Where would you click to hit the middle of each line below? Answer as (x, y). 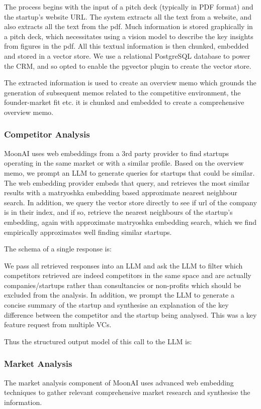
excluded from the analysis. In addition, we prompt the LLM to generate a (119, 295)
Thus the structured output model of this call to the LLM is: (98, 341)
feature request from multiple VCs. (58, 324)
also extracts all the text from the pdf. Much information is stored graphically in (128, 26)
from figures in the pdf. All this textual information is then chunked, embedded (126, 46)
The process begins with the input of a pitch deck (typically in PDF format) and (129, 7)
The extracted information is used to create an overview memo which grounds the (130, 83)
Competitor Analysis (47, 134)
